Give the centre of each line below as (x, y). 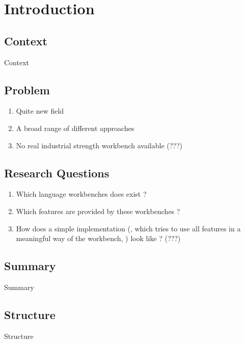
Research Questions (57, 173)
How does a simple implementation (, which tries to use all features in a (128, 228)
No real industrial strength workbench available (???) (99, 145)
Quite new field (40, 111)
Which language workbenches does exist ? (81, 194)
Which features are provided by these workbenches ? (98, 211)
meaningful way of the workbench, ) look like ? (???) (98, 238)
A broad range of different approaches (75, 128)
